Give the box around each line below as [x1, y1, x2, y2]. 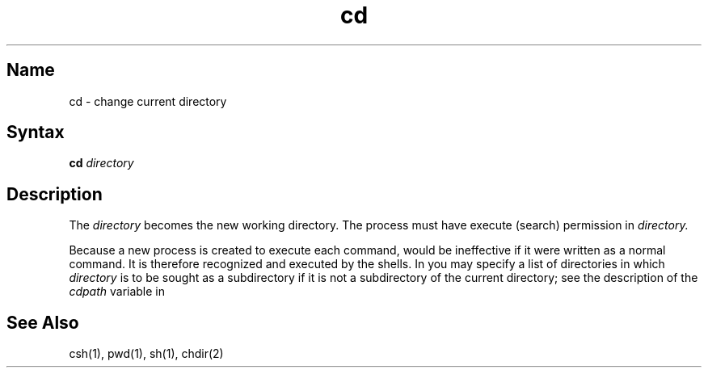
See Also [6, 312, 79, 333]
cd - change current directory [69, 94, 227, 108]
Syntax [6, 122, 65, 143]
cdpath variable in [69, 284, 166, 299]
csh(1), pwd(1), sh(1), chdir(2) [69, 347, 224, 361]
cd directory [69, 156, 134, 170]
